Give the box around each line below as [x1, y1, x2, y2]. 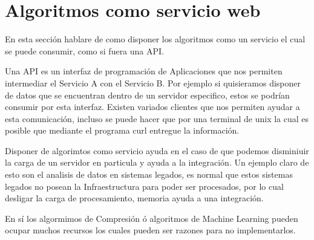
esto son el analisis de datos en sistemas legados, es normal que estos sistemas [5, 168, 293, 181]
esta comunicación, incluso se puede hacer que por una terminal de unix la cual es [5, 112, 309, 125]
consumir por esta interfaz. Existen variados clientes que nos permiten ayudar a [5, 100, 300, 113]
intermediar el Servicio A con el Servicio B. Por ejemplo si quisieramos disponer [5, 76, 301, 89]
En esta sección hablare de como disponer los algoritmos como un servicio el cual [5, 33, 306, 45]
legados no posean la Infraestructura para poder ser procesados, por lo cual [5, 180, 284, 192]
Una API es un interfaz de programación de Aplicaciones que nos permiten [5, 65, 283, 77]
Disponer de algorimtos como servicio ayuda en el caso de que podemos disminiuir [5, 144, 309, 157]
